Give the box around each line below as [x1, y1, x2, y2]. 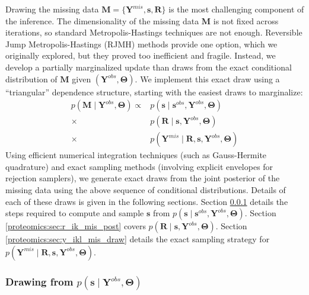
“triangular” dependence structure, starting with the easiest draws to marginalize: [5, 85, 303, 98]
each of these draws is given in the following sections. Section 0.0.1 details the [5, 195, 288, 207]
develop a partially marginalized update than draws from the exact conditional [5, 60, 292, 73]
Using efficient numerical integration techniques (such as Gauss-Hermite [5, 149, 267, 161]
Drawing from [5, 274, 74, 288]
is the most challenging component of [168, 3, 304, 15]
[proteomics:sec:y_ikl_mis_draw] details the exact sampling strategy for [5, 233, 270, 245]
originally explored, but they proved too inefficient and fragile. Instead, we [5, 49, 276, 62]
